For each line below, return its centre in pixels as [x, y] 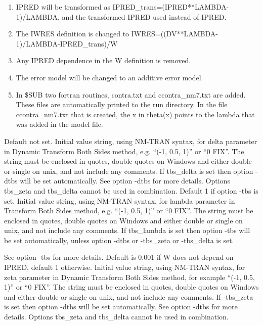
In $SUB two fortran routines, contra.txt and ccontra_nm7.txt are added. [131, 94]
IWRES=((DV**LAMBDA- [174, 34]
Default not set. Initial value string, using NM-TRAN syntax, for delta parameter [131, 141]
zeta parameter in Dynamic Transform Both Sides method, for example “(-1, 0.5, [129, 277]
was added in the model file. [59, 124]
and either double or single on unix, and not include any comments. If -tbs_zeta [129, 296]
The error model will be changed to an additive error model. [109, 77]
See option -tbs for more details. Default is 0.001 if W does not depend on [119, 257]
